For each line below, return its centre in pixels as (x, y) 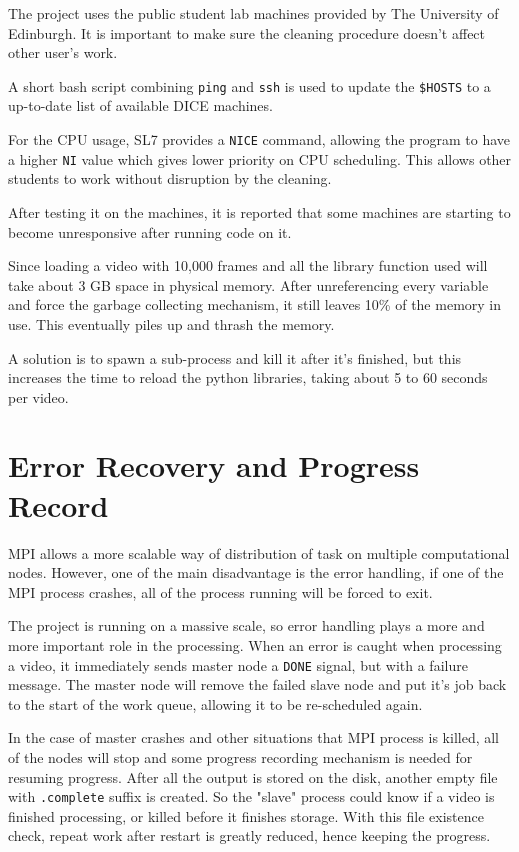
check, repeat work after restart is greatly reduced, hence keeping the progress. (249, 835)
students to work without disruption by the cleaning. (170, 178)
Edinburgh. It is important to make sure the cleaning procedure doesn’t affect (247, 32)
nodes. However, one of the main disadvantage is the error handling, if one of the (256, 572)
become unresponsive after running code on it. (150, 231)
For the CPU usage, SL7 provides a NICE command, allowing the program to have (259, 139)
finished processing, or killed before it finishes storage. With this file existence (246, 815)
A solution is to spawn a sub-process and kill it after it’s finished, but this (235, 357)
